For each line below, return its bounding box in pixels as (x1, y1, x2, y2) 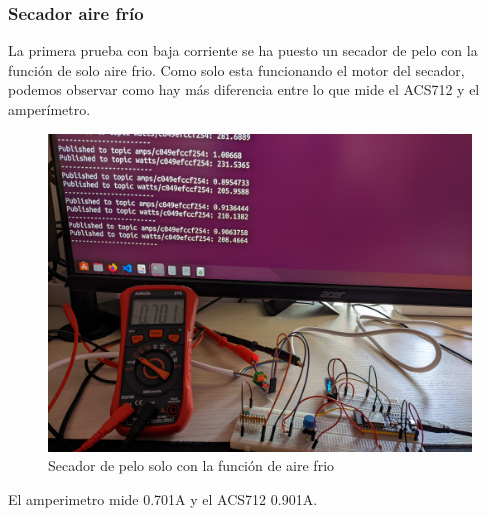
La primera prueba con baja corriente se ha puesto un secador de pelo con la (8, 40, 478, 61)
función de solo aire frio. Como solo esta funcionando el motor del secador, (8, 59, 465, 80)
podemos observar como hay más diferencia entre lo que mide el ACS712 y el (8, 79, 480, 100)
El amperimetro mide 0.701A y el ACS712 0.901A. (8, 488, 318, 509)
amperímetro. (8, 99, 91, 119)
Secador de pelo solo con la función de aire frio (48, 455, 335, 476)
